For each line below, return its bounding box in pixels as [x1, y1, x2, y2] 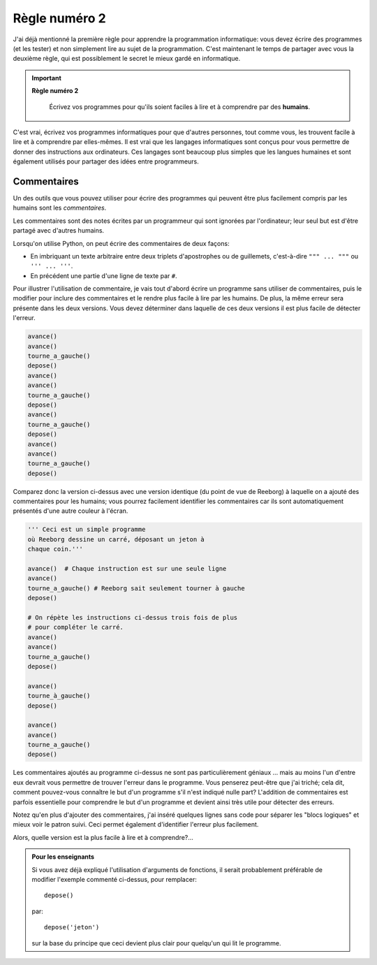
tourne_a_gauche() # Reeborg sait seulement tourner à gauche [27, 584, 245, 592]
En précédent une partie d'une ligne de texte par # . [30, 271, 177, 280]
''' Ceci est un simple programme [27, 525, 146, 534]
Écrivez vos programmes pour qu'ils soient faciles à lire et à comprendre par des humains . [49, 102, 311, 111]
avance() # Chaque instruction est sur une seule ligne [27, 565, 227, 573]
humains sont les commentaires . [13, 203, 107, 212]
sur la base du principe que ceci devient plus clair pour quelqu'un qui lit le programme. [31, 938, 281, 947]
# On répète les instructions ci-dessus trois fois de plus [27, 614, 238, 621]
